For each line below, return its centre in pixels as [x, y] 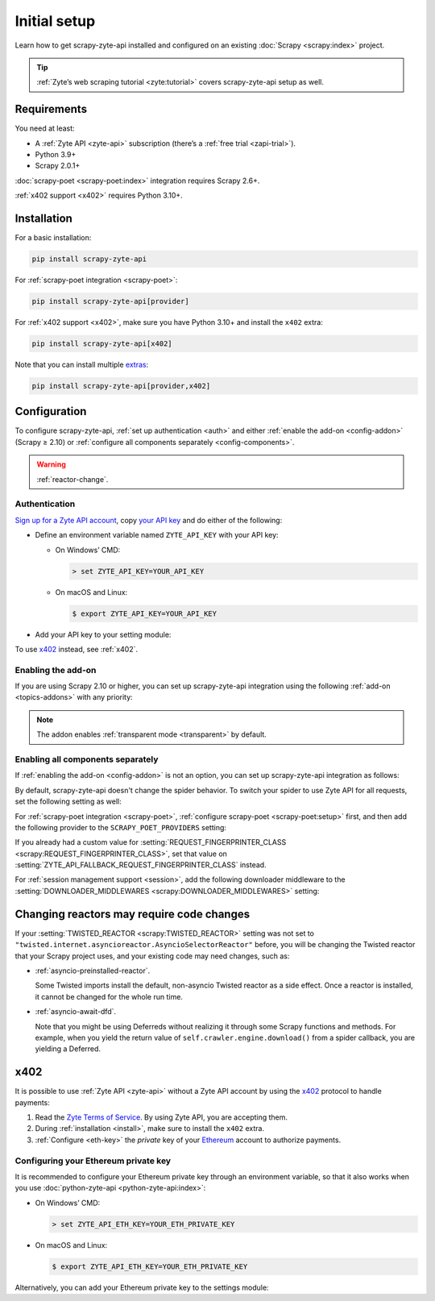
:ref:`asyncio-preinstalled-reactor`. [93, 971]
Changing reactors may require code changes [132, 914]
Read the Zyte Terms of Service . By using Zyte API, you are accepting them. [162, 1117]
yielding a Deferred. [68, 1049]
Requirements [51, 109]
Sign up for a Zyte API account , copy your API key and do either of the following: [149, 520]
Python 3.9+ [56, 155]
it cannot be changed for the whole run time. [109, 996]
